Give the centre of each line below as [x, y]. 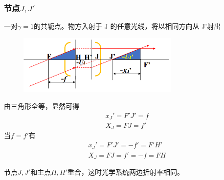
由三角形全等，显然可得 [42, 106]
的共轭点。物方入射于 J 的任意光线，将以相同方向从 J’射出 [127, 26]
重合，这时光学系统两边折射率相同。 [126, 172]
